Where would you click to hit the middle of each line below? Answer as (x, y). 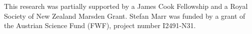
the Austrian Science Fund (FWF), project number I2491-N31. (100, 25)
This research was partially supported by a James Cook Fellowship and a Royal (126, 6)
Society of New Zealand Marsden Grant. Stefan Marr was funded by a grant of (125, 16)
